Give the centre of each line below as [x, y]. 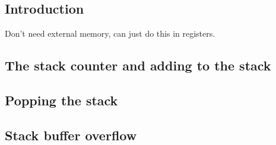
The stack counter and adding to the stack [138, 65]
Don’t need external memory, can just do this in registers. [110, 33]
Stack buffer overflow [71, 135]
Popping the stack [61, 100]
